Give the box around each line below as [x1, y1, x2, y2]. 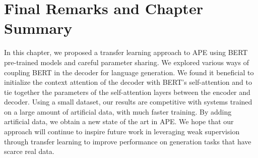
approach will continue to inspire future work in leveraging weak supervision [4, 126, 240, 137]
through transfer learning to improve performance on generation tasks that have [4, 136, 251, 146]
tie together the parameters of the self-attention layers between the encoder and [4, 86, 250, 97]
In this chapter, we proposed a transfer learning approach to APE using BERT [4, 47, 248, 58]
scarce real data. [4, 146, 54, 156]
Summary [4, 18, 73, 38]
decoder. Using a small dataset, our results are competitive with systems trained [4, 96, 252, 107]
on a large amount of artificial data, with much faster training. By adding [4, 106, 232, 117]
